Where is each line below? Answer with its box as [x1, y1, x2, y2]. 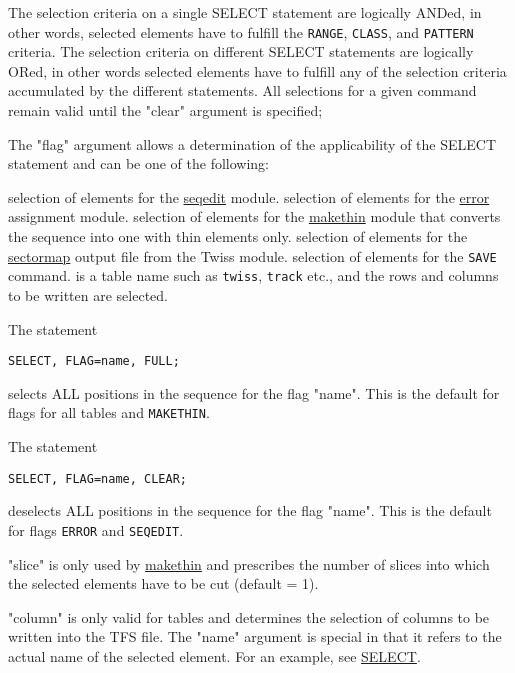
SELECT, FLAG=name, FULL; [8, 354, 180, 369]
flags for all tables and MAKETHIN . [8, 402, 210, 423]
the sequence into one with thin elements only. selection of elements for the [8, 226, 468, 246]
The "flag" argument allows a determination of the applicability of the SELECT [8, 133, 497, 154]
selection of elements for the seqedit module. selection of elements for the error [8, 186, 490, 207]
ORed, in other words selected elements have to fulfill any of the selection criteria [8, 60, 507, 81]
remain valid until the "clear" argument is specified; [8, 100, 323, 121]
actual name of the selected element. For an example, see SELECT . [8, 645, 421, 666]
